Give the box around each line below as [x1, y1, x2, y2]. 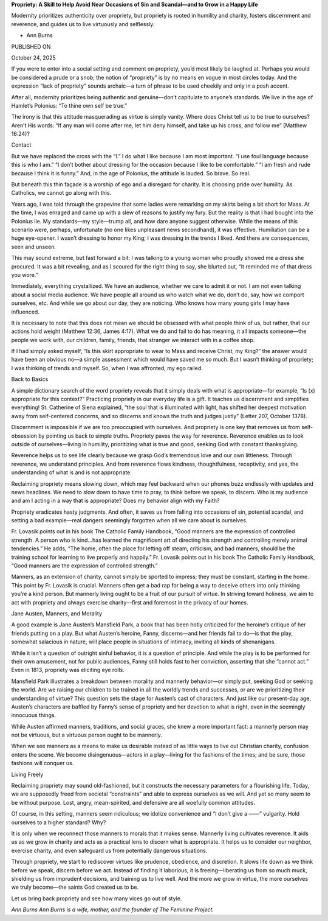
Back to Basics [11, 376, 49, 383]
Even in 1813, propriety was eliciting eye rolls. [11, 667, 125, 674]
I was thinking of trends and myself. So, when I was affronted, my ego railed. [11, 364, 203, 371]
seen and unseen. [11, 243, 56, 250]
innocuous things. [11, 712, 56, 719]
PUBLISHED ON [11, 43, 51, 50]
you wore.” [11, 271, 39, 278]
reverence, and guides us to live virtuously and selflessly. [11, 20, 155, 27]
